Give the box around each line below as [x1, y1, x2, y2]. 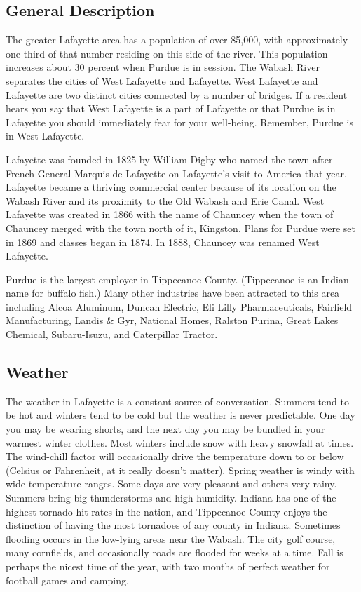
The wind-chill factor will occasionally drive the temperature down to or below [6, 449, 344, 464]
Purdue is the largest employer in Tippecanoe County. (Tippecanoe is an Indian [6, 271, 349, 286]
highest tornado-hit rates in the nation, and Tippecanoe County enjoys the [6, 504, 327, 518]
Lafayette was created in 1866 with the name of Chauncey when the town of [6, 207, 334, 222]
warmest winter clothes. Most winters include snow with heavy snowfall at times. [6, 435, 354, 450]
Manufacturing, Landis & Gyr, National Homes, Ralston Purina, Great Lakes [6, 313, 339, 328]
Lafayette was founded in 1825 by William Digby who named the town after [6, 152, 333, 166]
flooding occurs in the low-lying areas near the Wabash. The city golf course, [6, 531, 336, 546]
